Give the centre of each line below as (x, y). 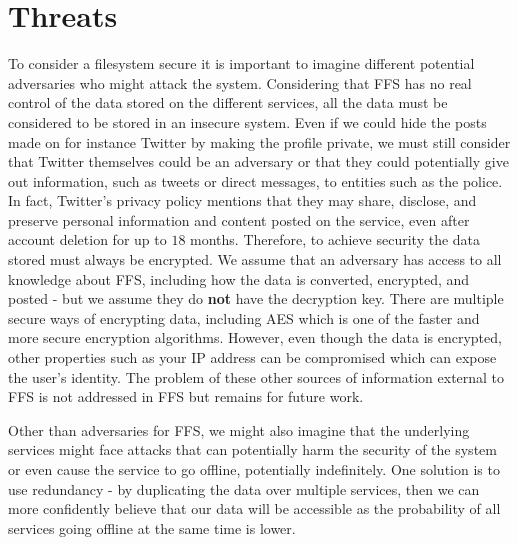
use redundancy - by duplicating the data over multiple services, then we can (244, 488)
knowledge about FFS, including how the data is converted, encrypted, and (239, 278)
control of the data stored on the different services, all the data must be (228, 102)
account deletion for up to (87, 239)
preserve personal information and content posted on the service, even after (239, 219)
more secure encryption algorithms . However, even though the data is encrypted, (255, 337)
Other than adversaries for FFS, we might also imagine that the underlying (239, 429)
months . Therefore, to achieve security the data (335, 239)
